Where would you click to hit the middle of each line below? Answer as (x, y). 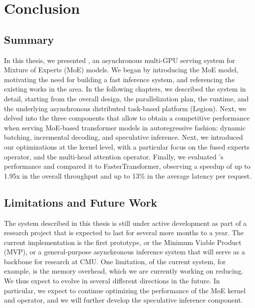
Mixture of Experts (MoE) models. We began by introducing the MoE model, (121, 70)
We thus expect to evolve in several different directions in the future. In (112, 281)
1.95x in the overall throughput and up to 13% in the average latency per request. (128, 175)
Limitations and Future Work (81, 202)
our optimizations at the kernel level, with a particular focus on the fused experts (127, 146)
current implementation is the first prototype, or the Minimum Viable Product (123, 242)
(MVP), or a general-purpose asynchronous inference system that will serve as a (125, 252)
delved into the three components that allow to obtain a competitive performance (127, 118)
